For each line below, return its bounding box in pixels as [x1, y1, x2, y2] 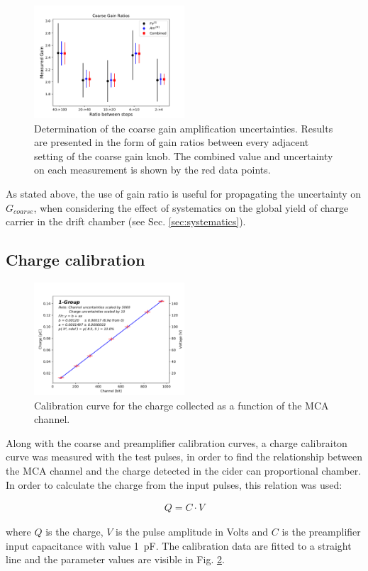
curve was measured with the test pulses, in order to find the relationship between [6, 449, 363, 464]
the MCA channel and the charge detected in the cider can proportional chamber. [6, 463, 362, 477]
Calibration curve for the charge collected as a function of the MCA [34, 397, 329, 412]
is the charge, [45, 524, 104, 539]
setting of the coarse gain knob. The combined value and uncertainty [34, 148, 333, 163]
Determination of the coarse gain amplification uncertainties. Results [34, 120, 333, 135]
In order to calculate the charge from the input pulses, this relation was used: [6, 477, 342, 492]
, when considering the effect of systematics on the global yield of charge [33, 200, 349, 215]
